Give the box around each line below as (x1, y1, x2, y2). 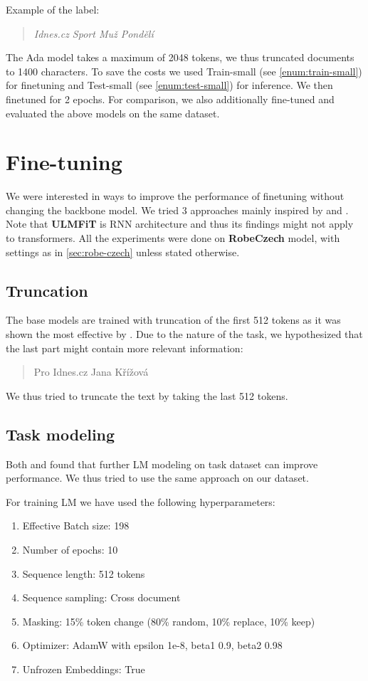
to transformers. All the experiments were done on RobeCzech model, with (6, 231, 340, 246)
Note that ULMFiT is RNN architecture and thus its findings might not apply (6, 216, 354, 231)
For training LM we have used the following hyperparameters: (6, 494, 275, 509)
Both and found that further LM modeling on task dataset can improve (6, 456, 318, 471)
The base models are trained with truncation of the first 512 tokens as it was (6, 312, 341, 327)
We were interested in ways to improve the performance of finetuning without (6, 189, 345, 204)
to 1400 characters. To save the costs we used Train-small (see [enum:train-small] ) (6, 63, 362, 78)
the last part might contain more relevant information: (6, 340, 243, 355)
